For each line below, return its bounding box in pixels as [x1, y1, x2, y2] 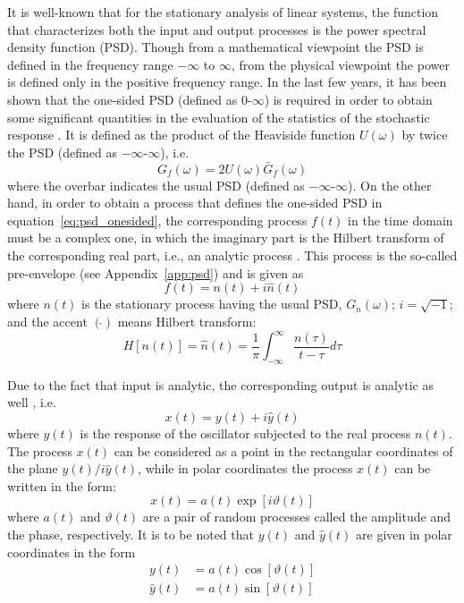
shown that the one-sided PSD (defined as [7, 89, 238, 108]
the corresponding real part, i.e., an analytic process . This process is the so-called [7, 245, 458, 264]
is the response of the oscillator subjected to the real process [80, 424, 411, 443]
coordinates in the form [7, 542, 136, 561]
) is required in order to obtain [264, 89, 433, 108]
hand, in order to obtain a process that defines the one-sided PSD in [7, 193, 383, 212]
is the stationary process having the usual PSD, [81, 294, 342, 313]
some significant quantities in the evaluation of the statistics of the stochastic [7, 107, 430, 126]
